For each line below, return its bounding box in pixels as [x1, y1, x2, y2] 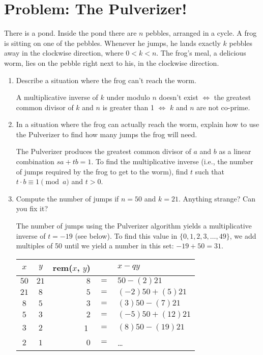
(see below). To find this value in [75, 230, 178, 241]
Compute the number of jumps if [16, 193, 119, 204]
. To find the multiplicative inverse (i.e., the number [91, 156, 253, 167]
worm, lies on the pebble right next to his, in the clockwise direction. [4, 57, 219, 68]
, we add [229, 230, 256, 241]
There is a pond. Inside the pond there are [4, 28, 137, 38]
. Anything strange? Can [178, 193, 255, 204]
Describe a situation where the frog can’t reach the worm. [16, 74, 196, 85]
